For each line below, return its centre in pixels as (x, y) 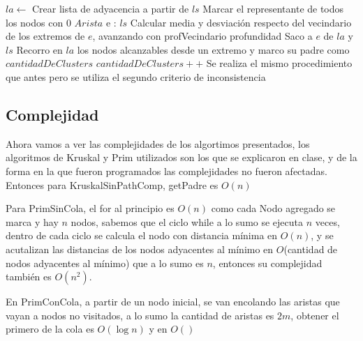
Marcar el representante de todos (273, 8)
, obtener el (315, 315)
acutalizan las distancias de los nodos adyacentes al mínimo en (140, 249)
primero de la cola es (50, 329)
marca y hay (32, 221)
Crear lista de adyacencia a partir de (110, 8)
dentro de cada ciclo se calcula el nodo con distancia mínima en (142, 235)
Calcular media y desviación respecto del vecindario (241, 22)
